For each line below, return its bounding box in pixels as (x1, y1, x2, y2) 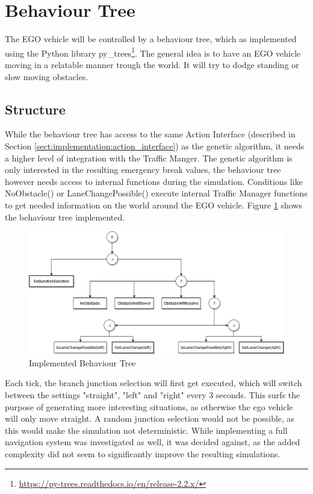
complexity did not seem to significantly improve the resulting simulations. (5, 448, 280, 460)
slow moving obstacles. (5, 70, 88, 83)
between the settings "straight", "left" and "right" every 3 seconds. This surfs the (5, 389, 300, 401)
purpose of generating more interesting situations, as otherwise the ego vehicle (5, 400, 293, 413)
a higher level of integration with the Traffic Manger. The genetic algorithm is (5, 151, 293, 164)
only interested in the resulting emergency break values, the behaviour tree (5, 163, 281, 176)
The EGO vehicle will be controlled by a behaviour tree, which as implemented (5, 33, 297, 45)
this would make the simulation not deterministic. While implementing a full (5, 424, 288, 436)
